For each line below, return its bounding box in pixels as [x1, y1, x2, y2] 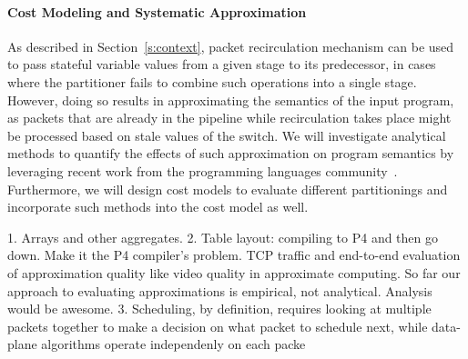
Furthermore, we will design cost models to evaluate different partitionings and [7, 179, 448, 198]
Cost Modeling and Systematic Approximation [7, 2, 307, 21]
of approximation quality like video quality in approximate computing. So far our [7, 263, 461, 282]
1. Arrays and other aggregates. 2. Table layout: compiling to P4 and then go [7, 227, 439, 246]
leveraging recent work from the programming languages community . [7, 161, 398, 180]
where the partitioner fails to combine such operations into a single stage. [7, 72, 417, 91]
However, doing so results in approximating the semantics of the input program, [7, 90, 454, 109]
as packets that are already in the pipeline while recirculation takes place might [7, 108, 452, 127]
